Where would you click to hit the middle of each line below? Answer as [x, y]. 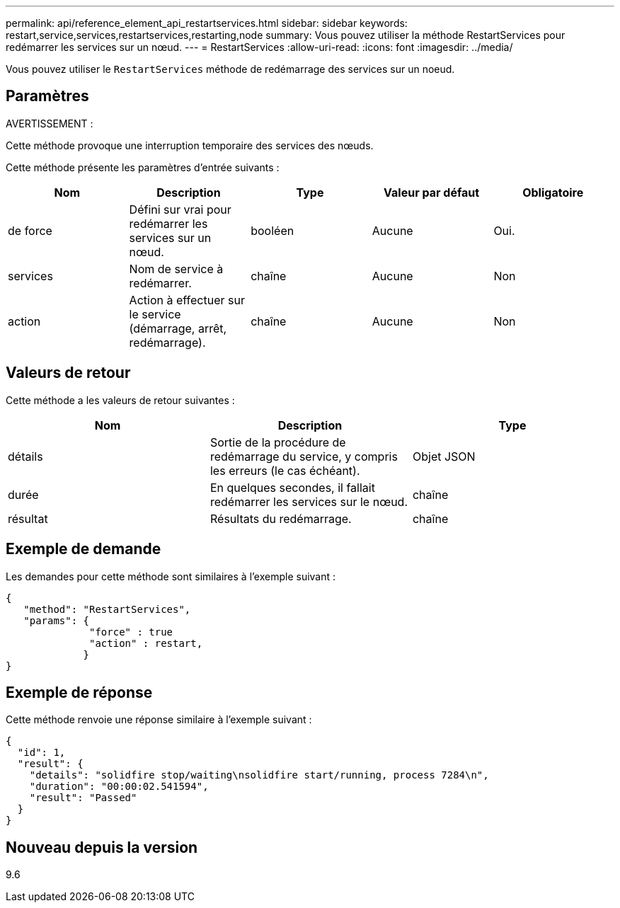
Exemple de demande [84, 549]
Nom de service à [176, 269]
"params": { [57, 620]
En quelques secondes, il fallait [292, 487]
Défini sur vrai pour [180, 209]
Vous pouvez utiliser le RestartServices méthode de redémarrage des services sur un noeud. [230, 69]
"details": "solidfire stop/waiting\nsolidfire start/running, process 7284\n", [259, 775]
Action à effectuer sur [187, 300]
